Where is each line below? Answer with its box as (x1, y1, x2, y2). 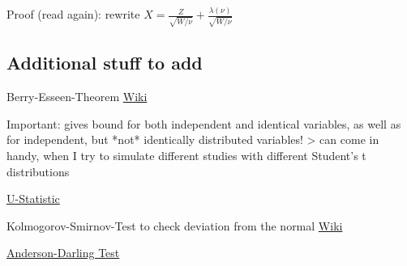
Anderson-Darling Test (6, 244, 120, 261)
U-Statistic (6, 190, 60, 207)
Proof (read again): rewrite (6, 6, 140, 23)
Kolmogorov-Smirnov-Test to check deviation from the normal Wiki (6, 217, 343, 234)
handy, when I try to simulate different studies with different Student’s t (6, 147, 366, 163)
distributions (6, 163, 70, 179)
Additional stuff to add (6, 50, 203, 75)
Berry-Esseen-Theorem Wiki (6, 88, 148, 105)
